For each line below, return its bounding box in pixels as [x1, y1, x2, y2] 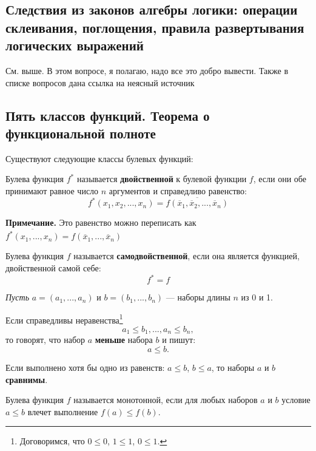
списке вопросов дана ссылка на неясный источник [5, 76, 195, 89]
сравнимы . [5, 373, 48, 385]
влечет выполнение [27, 405, 98, 418]
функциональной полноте [5, 123, 156, 142]
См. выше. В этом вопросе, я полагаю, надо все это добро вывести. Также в [5, 64, 289, 76]
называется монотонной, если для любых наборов [73, 393, 258, 406]
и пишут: [162, 333, 196, 346]
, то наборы [211, 361, 255, 373]
